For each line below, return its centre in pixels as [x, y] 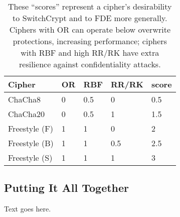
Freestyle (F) [31, 128]
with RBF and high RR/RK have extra [90, 52]
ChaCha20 [26, 114]
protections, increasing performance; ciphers [90, 41]
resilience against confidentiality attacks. [90, 64]
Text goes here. [28, 209]
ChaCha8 [24, 99]
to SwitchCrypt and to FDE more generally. [90, 18]
